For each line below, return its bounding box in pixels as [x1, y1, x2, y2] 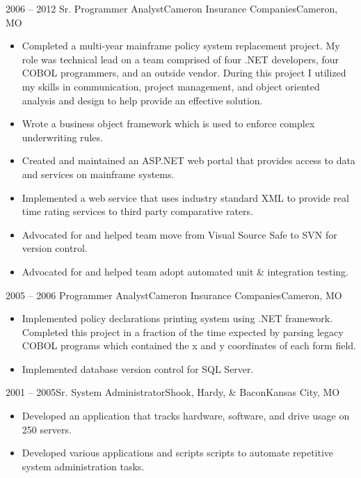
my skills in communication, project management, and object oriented [22, 79, 320, 93]
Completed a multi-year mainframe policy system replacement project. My [22, 38, 340, 53]
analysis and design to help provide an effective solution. [22, 93, 263, 107]
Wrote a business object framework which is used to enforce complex [22, 116, 315, 131]
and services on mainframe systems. [22, 166, 175, 181]
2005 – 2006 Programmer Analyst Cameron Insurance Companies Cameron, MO [6, 287, 342, 302]
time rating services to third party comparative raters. [22, 204, 254, 218]
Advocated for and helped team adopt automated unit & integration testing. [22, 264, 348, 278]
